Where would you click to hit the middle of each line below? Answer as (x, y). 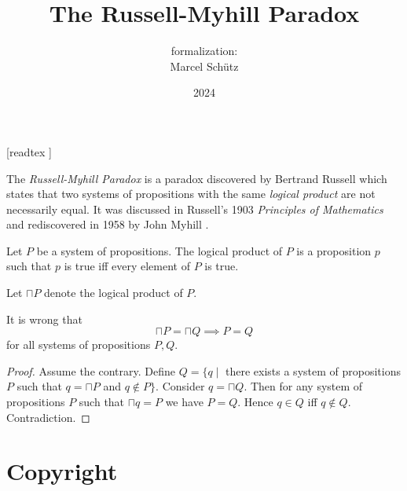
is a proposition (334, 250)
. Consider (180, 386)
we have (184, 402)
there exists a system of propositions (313, 370)
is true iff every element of (127, 266)
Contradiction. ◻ (48, 417)
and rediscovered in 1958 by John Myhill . (108, 224)
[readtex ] (29, 151)
